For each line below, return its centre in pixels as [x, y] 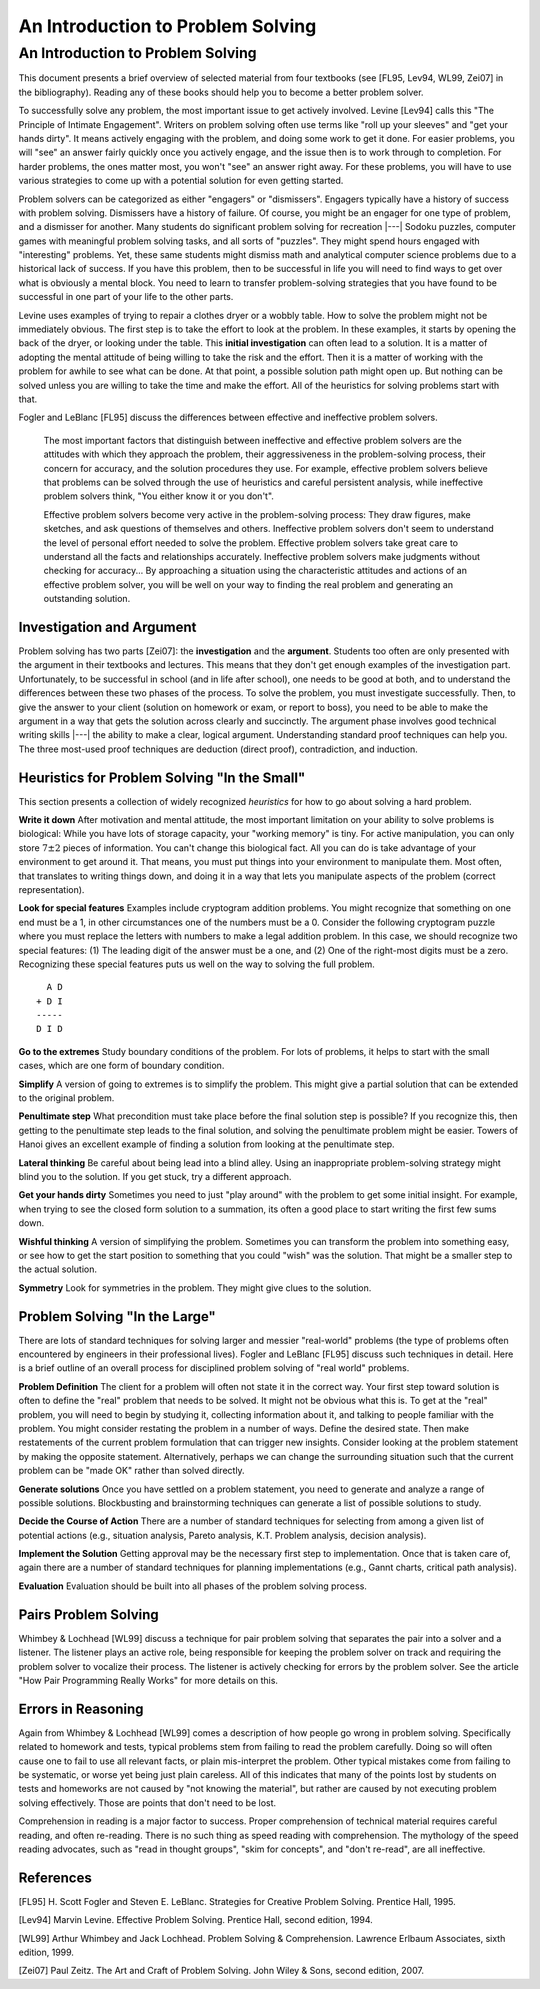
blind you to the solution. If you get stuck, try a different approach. [155, 1176]
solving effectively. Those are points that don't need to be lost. [147, 1802]
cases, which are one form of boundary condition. [121, 1066]
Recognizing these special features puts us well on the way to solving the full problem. [196, 964]
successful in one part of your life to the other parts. [126, 297]
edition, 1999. [46, 1952]
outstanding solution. [87, 599]
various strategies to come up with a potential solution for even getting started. [181, 181]
